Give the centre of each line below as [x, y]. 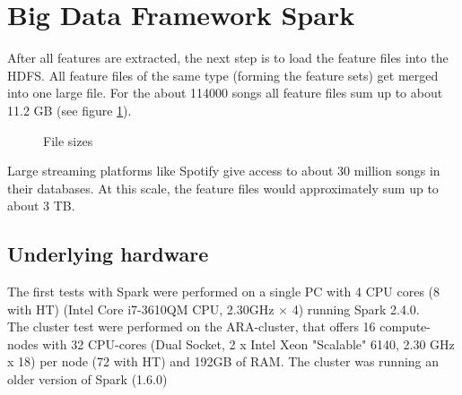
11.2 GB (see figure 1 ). [70, 110]
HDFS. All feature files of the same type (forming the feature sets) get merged [223, 75]
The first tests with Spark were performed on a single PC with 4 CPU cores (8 [224, 292]
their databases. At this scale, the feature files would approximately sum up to [223, 188]
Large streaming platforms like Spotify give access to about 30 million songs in [224, 171]
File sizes [68, 140]
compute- [405, 326]
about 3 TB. [41, 206]
